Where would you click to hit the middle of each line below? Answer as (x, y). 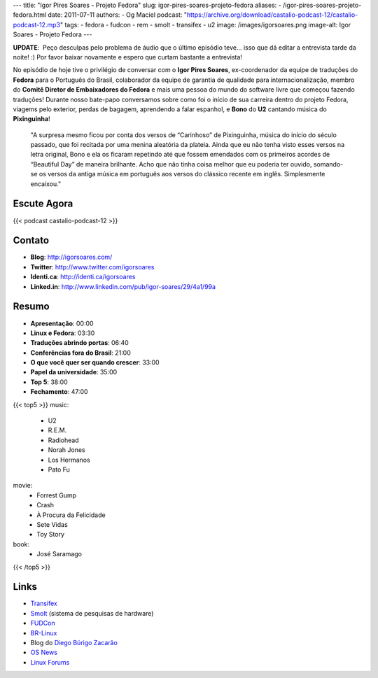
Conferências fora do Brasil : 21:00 (80, 353)
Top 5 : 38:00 (49, 382)
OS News (44, 652)
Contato (31, 240)
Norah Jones (66, 450)
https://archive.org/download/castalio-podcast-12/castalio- (272, 15)
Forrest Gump (57, 495)
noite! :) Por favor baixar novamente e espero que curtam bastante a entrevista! (128, 57)
